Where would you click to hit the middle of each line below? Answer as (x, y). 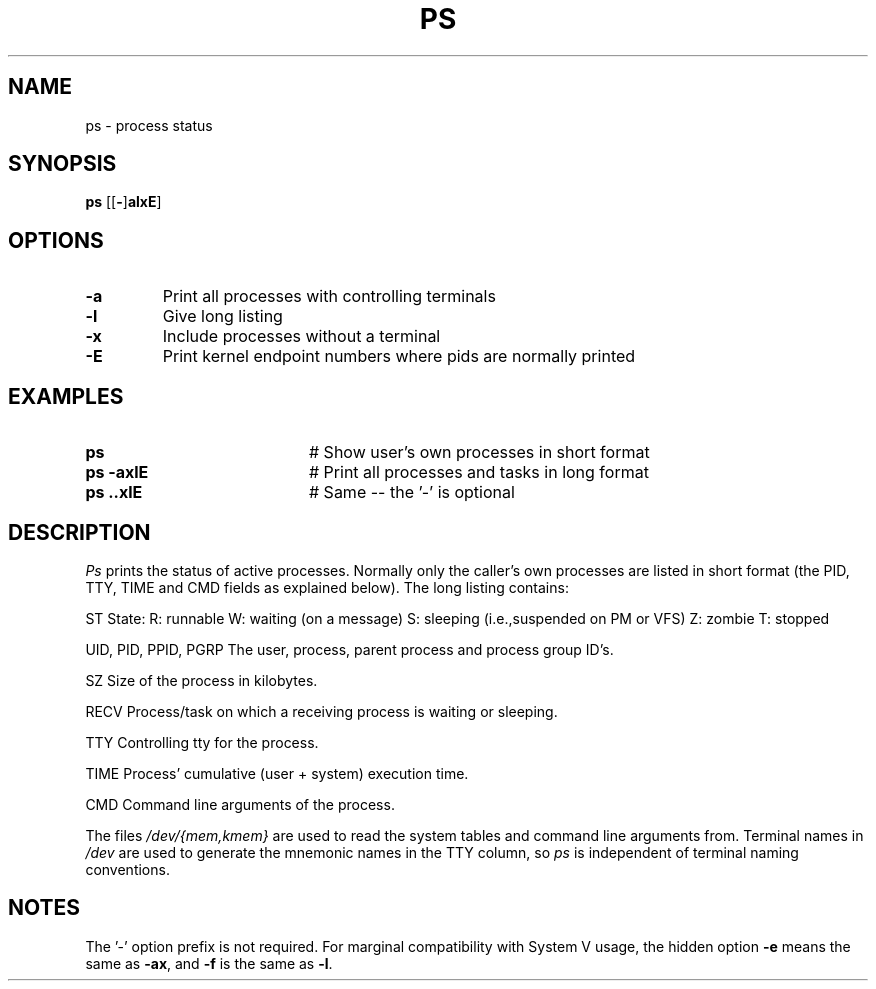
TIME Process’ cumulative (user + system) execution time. (277, 773)
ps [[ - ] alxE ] (123, 202)
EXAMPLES (66, 396)
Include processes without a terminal (301, 336)
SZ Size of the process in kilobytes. (201, 680)
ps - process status (149, 125)
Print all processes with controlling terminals (329, 296)
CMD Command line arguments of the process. (240, 804)
